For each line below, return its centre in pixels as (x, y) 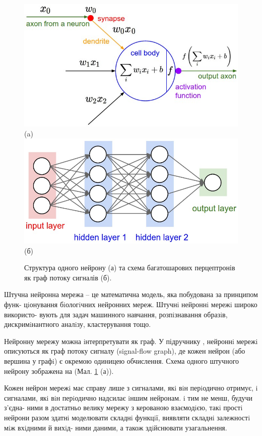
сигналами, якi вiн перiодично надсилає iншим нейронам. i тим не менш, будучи (128, 397)
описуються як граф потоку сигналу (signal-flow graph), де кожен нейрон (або (125, 351)
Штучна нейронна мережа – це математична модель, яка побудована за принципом (131, 294)
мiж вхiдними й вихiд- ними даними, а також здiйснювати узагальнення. (116, 427)
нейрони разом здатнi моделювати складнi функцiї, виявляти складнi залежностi (127, 417)
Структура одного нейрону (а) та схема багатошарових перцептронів (130, 268)
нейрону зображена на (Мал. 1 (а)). (59, 371)
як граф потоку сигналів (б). (68, 277)
